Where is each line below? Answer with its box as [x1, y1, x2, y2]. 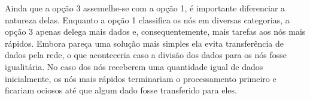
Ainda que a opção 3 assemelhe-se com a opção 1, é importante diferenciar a [5, 2, 285, 14]
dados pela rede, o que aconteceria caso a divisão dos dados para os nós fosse [5, 49, 287, 61]
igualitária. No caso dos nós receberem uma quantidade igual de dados [5, 60, 263, 72]
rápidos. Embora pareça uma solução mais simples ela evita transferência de [5, 37, 284, 49]
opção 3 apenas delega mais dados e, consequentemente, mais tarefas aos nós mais [5, 25, 306, 38]
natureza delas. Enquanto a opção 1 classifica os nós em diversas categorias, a [5, 13, 290, 26]
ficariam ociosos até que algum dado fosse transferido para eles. [5, 84, 237, 96]
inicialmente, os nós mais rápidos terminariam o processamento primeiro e [5, 72, 276, 84]
